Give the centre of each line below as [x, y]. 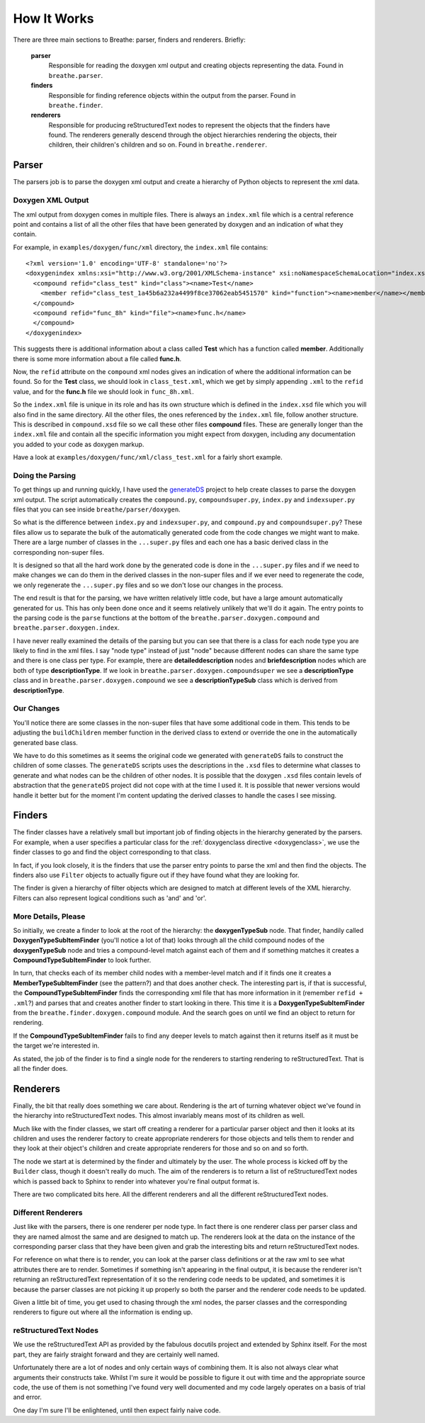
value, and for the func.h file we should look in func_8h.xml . [103, 391]
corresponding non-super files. [59, 552]
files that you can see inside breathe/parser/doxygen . [97, 509]
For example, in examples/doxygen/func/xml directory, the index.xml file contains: [141, 247]
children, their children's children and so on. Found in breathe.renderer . [158, 144]
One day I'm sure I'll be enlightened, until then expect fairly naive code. [117, 1410]
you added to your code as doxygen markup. [79, 444]
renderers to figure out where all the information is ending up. [103, 1312]
